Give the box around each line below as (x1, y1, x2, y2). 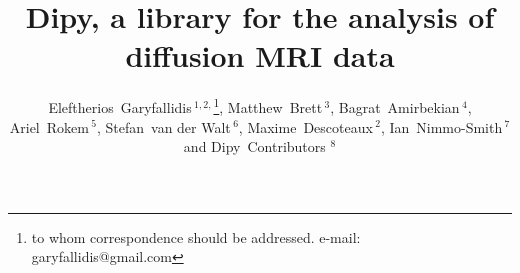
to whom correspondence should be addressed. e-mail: (31, 226, 361, 247)
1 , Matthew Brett (213, 94, 323, 117)
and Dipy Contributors (183, 136, 326, 157)
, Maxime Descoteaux (238, 116, 373, 137)
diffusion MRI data (125, 35, 395, 76)
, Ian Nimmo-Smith (380, 116, 503, 137)
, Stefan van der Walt (96, 116, 231, 137)
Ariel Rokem (9, 116, 89, 137)
